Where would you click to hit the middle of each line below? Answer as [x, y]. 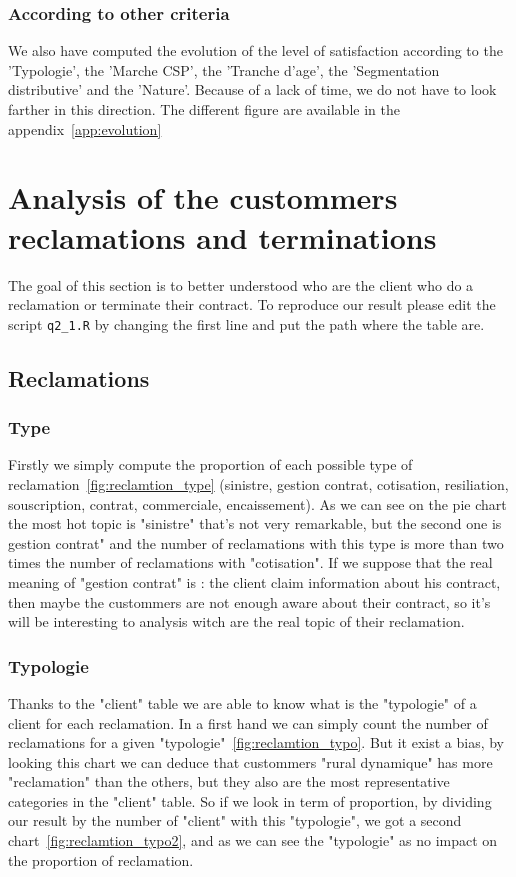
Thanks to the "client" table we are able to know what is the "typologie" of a [242, 702]
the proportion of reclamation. [101, 859]
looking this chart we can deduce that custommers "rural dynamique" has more [250, 761]
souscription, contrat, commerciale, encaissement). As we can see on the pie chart [257, 503]
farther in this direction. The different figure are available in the [204, 109]
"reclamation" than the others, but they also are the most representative [229, 781]
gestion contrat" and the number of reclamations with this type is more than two [256, 542]
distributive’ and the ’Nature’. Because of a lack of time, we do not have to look [252, 89]
